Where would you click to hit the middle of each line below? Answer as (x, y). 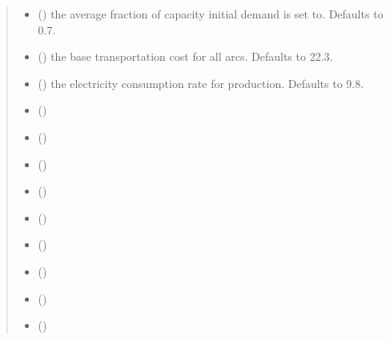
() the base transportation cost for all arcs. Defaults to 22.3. (185, 56)
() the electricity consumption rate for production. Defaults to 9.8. (201, 83)
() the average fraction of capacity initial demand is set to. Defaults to (211, 14)
